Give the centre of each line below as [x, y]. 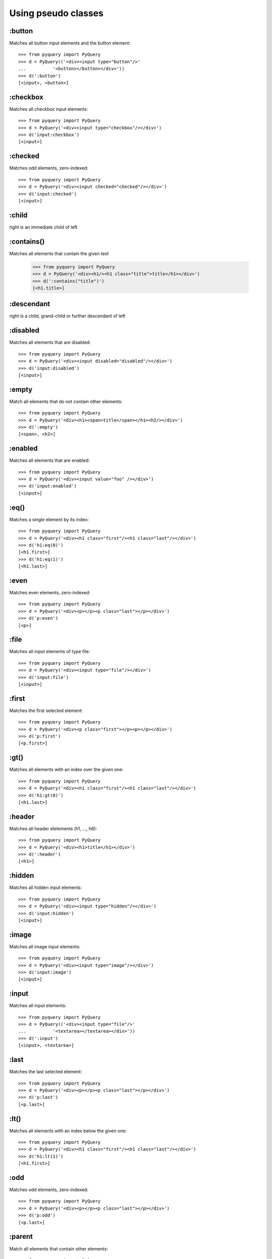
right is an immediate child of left [43, 227]
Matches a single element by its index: [49, 519]
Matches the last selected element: [46, 1072]
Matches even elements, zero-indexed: [50, 592]
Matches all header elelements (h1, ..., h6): [53, 828]
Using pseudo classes [56, 13]
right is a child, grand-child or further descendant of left [67, 316]
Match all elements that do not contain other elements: [66, 401]
